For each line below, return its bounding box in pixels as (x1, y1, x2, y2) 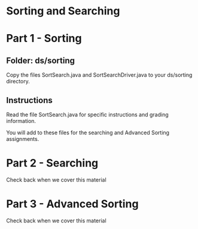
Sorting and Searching (6, 4, 120, 18)
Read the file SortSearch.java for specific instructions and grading (6, 111, 169, 118)
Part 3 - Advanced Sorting (6, 197, 139, 211)
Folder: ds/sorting (6, 55, 75, 65)
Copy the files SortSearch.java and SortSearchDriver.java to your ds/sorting (6, 71, 193, 79)
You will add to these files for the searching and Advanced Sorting (6, 129, 169, 136)
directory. (6, 78, 30, 85)
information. (6, 117, 36, 124)
